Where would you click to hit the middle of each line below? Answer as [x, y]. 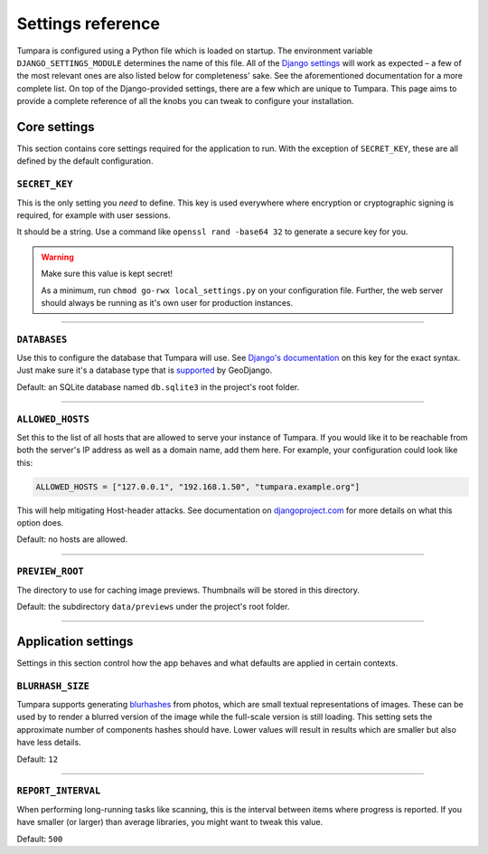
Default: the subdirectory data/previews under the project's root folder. [153, 607]
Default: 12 [38, 759]
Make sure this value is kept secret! [107, 274]
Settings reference [88, 24]
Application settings [75, 641]
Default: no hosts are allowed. [72, 539]
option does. [40, 523]
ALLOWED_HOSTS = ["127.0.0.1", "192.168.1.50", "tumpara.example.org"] [198, 487]
